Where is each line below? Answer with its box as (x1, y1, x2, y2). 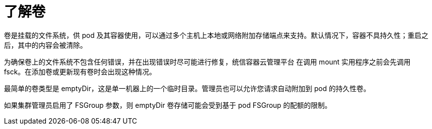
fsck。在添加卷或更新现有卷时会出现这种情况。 (4, 67, 156, 76)
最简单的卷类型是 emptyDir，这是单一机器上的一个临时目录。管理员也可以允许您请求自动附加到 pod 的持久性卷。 (4, 84, 370, 93)
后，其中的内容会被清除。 (4, 40, 87, 49)
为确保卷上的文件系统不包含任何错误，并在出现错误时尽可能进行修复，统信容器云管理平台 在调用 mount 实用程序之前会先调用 (4, 57, 411, 66)
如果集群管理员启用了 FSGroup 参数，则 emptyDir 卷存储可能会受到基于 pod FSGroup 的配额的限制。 (4, 100, 332, 109)
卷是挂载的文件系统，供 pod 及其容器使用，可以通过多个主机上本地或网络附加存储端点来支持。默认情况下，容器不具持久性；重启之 (4, 31, 429, 39)
